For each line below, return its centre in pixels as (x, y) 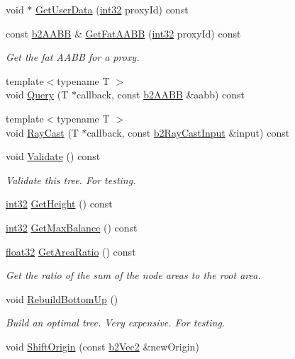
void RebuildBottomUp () (62, 298)
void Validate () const (53, 156)
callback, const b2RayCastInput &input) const (188, 132)
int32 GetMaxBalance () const (72, 227)
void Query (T (37, 95)
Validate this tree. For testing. (71, 179)
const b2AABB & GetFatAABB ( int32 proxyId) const (123, 33)
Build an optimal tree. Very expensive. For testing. (116, 323)
